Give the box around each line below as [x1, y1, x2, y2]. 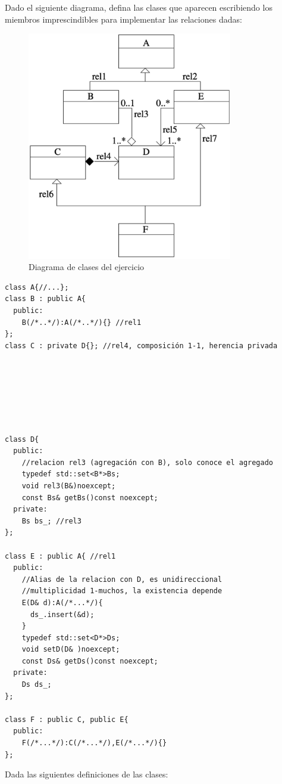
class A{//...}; [5, 283, 69, 292]
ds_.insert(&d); [30, 610, 95, 619]
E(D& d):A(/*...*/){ [21, 598, 103, 607]
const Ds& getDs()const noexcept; [21, 656, 158, 665]
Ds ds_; [21, 680, 52, 689]
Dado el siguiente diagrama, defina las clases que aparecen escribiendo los [5, 1, 272, 13]
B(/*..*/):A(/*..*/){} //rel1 [21, 318, 142, 327]
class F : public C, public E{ [5, 715, 129, 724]
